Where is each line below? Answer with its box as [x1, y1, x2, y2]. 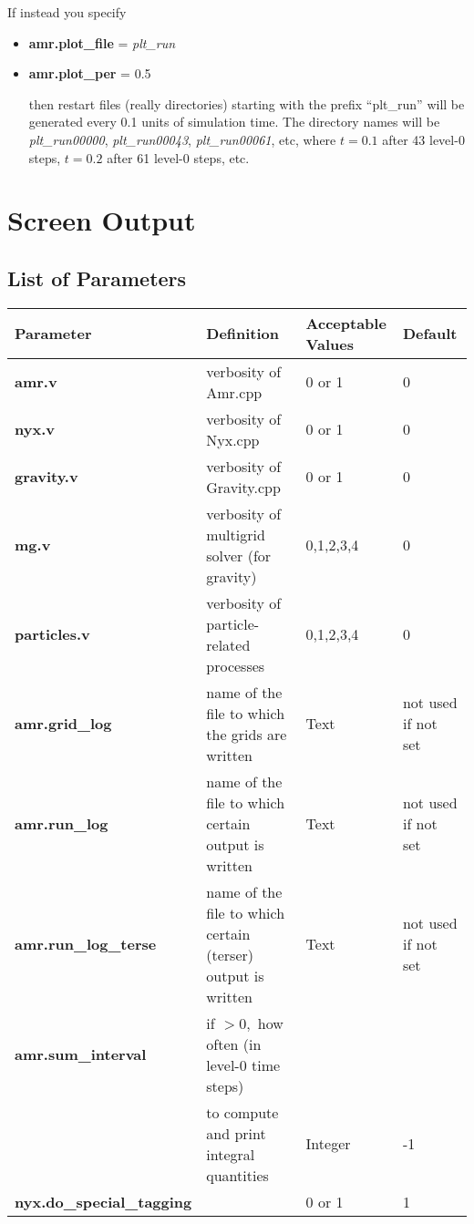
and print [206, 1122, 266, 1144]
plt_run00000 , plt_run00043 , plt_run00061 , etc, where [28, 129, 336, 149]
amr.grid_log [15, 713, 112, 735]
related [206, 633, 251, 655]
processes [206, 654, 265, 676]
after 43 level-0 [382, 129, 465, 149]
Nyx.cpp [206, 428, 260, 450]
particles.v [15, 623, 90, 645]
